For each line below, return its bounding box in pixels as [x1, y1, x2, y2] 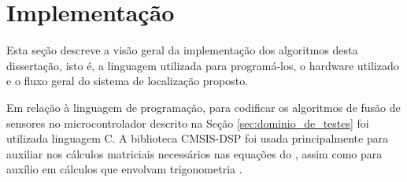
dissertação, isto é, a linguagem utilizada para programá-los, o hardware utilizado [6, 57, 399, 73]
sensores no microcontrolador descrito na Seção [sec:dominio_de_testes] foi [6, 114, 369, 131]
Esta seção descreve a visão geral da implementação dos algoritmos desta [6, 42, 358, 58]
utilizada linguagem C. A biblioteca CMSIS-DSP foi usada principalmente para [6, 130, 389, 147]
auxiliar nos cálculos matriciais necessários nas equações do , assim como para [6, 145, 383, 162]
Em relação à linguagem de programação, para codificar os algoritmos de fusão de [6, 98, 401, 115]
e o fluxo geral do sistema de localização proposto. [6, 72, 249, 89]
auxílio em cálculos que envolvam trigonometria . [6, 161, 242, 177]
